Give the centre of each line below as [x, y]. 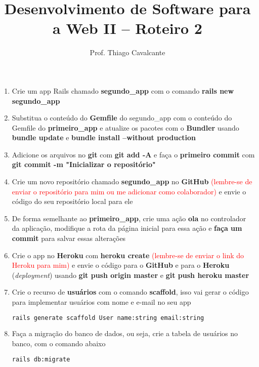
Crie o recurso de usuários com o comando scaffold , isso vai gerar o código [130, 292]
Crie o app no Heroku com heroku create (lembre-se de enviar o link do [128, 255]
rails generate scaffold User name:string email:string [108, 318]
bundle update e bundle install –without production [104, 137]
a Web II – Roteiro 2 [127, 28]
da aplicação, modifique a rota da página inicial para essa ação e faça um [127, 228]
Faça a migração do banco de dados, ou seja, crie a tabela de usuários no [125, 333]
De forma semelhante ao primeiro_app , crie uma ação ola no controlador [129, 218]
